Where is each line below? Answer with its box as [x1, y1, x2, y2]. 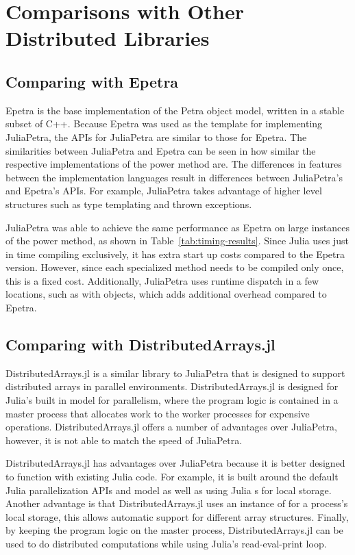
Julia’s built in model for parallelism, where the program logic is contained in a [5, 393, 339, 407]
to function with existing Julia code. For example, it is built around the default [5, 469, 339, 484]
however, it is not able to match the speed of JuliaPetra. [5, 433, 243, 447]
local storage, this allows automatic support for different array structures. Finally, [5, 509, 349, 524]
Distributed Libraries [5, 24, 210, 52]
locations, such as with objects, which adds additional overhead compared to [5, 287, 327, 301]
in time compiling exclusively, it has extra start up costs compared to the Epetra [5, 246, 345, 261]
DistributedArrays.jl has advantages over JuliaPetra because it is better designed [5, 456, 345, 470]
